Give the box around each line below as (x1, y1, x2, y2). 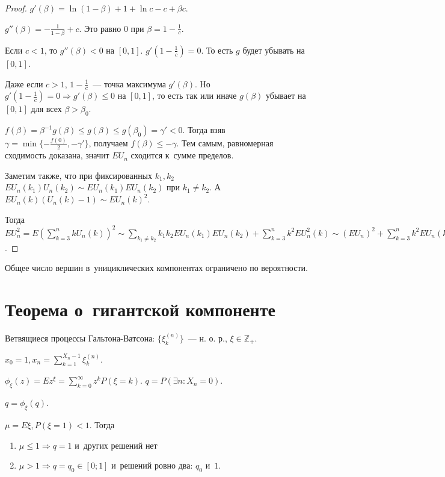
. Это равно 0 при (79, 22, 144, 34)
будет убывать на (242, 43, 305, 56)
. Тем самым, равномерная (176, 137, 274, 149)
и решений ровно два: (111, 459, 193, 472)
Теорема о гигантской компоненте (5, 296, 275, 321)
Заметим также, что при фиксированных (5, 169, 153, 181)
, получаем (88, 137, 128, 149)
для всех (31, 102, 62, 115)
